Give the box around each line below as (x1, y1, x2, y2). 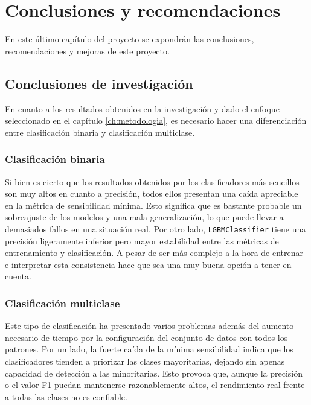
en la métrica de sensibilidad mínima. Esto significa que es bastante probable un (5, 199, 302, 211)
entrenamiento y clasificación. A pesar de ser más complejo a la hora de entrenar (5, 246, 303, 259)
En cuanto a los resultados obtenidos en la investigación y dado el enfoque (5, 102, 280, 115)
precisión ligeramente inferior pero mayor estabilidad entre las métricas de (5, 234, 279, 247)
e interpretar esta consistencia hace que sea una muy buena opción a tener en (5, 258, 292, 270)
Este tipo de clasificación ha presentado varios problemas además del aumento (5, 319, 294, 332)
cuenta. (5, 270, 31, 282)
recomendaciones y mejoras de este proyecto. (5, 44, 170, 57)
